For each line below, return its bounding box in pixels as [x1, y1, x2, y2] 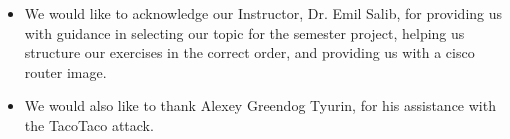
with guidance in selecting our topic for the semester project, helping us [24, 22, 465, 43]
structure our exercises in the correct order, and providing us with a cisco [24, 42, 475, 63]
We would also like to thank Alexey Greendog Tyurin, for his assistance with [24, 95, 496, 116]
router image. [24, 61, 107, 82]
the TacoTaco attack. [24, 114, 154, 135]
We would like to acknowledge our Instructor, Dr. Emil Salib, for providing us [24, 3, 503, 23]
